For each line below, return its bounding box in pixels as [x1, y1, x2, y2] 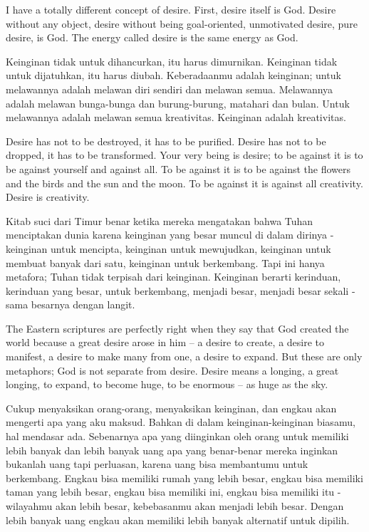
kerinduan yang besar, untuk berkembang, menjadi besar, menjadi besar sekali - [6, 283, 355, 298]
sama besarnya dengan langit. [6, 297, 135, 312]
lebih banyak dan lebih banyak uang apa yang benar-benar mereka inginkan [6, 442, 338, 457]
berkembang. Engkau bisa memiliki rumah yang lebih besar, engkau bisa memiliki [6, 470, 363, 485]
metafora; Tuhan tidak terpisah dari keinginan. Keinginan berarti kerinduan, [6, 269, 341, 284]
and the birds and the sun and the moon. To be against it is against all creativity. [6, 175, 363, 190]
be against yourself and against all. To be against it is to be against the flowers [6, 161, 350, 176]
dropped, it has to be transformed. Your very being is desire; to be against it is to [6, 147, 363, 162]
